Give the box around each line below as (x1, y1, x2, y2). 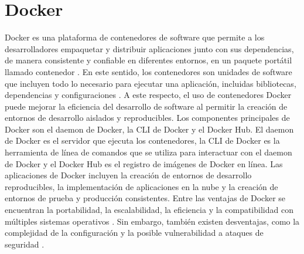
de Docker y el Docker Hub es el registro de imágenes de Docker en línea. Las (5, 157, 283, 170)
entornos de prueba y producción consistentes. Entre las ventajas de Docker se (5, 192, 286, 204)
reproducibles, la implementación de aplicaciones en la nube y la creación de (5, 180, 278, 192)
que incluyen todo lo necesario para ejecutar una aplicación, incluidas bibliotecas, (5, 77, 296, 89)
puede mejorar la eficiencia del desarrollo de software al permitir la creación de (5, 100, 288, 112)
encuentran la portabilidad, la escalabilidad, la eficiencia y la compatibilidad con (5, 204, 293, 216)
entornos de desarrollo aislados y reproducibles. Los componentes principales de (5, 111, 290, 124)
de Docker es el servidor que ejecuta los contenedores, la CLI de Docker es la (5, 134, 280, 147)
